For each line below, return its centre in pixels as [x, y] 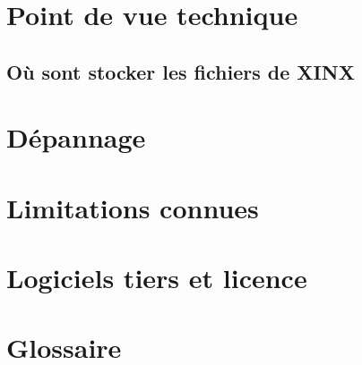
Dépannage [76, 137]
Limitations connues [133, 207]
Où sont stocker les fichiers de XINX [181, 71]
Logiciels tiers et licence [157, 278]
